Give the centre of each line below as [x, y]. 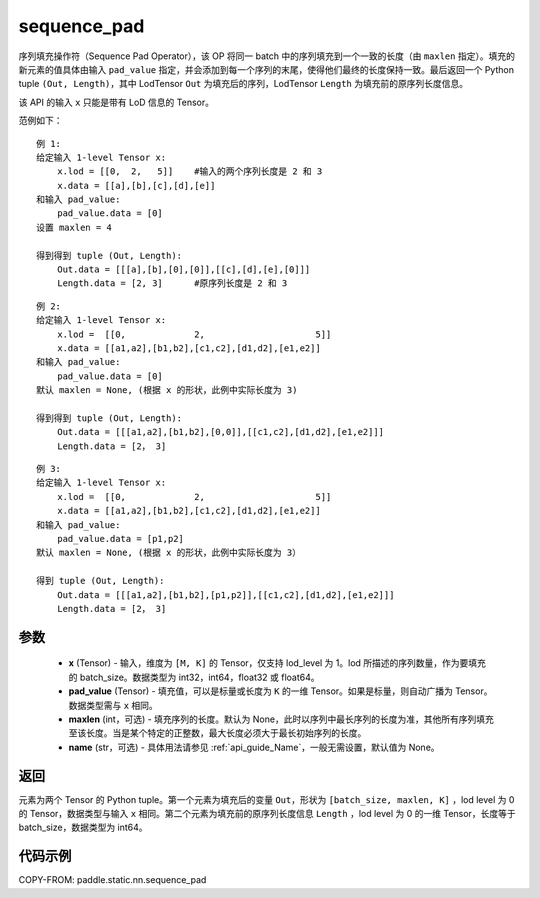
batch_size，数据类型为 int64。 [83, 827]
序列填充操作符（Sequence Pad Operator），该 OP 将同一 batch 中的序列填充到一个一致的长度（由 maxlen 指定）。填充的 [266, 56]
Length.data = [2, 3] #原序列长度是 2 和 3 [172, 283]
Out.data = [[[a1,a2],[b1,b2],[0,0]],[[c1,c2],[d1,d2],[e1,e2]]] [220, 432]
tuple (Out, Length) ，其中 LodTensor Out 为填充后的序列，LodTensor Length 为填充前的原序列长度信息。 [243, 84]
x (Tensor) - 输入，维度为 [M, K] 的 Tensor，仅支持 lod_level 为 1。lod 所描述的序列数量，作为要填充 [277, 663]
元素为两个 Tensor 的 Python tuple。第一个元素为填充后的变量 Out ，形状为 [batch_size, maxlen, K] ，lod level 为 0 [266, 799]
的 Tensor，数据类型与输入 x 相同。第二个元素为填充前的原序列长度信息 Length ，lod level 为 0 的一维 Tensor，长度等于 [267, 814]
